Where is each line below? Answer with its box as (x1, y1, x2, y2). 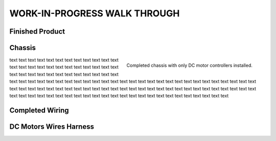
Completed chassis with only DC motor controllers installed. (126, 62, 252, 68)
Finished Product (9, 27, 65, 36)
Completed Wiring (9, 106, 69, 114)
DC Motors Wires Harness (9, 122, 95, 131)
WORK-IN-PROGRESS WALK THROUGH (9, 8, 180, 19)
